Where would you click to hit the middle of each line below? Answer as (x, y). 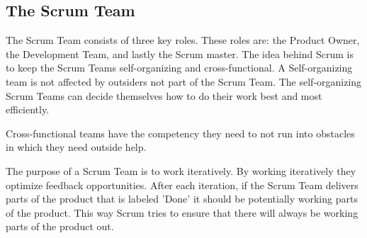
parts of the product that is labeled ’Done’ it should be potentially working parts (182, 199)
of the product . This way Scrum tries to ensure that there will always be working (182, 212)
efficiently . (28, 109)
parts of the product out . (60, 226)
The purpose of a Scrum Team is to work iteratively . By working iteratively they (181, 170)
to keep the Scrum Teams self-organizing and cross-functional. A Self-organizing (179, 68)
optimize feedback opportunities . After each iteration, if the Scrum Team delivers (182, 185)
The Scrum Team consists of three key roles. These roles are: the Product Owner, (183, 40)
